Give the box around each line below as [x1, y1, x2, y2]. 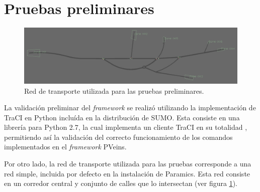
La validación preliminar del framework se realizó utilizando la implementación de [4, 102, 256, 113]
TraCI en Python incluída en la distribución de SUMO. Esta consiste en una [4, 112, 240, 122]
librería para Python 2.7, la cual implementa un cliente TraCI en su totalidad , [4, 122, 247, 132]
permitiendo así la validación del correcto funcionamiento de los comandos [4, 131, 233, 142]
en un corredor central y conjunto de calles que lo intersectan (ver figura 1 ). [4, 178, 237, 188]
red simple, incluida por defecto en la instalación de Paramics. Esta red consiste [4, 168, 250, 178]
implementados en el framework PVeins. [4, 141, 127, 152]
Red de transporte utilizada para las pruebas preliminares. [24, 85, 204, 96]
